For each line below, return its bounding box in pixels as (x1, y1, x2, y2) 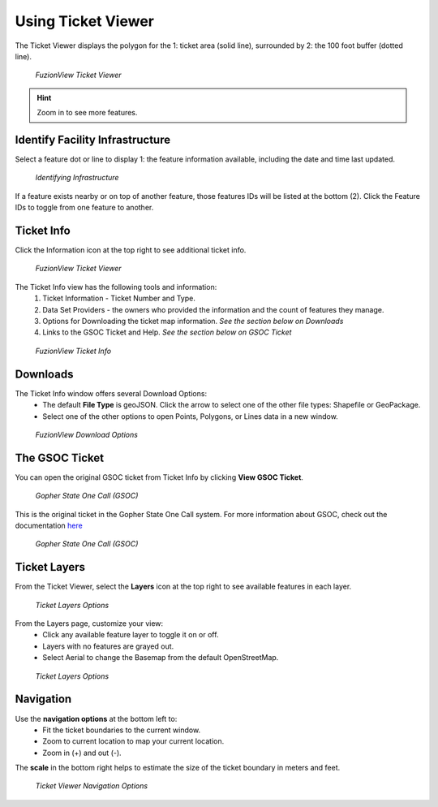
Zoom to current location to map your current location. (42, 736, 225, 746)
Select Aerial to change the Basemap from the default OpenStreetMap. (42, 653, 279, 662)
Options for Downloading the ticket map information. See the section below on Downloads (42, 317, 344, 326)
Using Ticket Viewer (15, 12, 154, 30)
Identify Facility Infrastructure (15, 132, 170, 146)
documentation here (15, 520, 83, 530)
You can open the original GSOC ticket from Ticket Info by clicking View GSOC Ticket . (15, 472, 304, 482)
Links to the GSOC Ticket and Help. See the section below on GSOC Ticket (42, 327, 292, 337)
